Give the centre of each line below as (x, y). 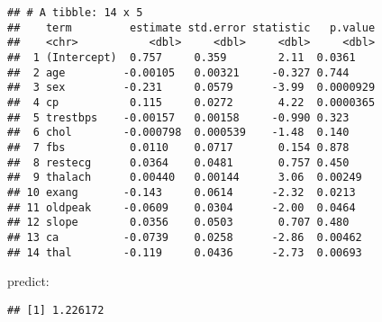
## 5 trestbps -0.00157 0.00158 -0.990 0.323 (178, 117)
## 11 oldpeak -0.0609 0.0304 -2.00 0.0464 (182, 207)
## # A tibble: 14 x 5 (75, 13)
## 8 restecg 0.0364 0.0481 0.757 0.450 (178, 162)
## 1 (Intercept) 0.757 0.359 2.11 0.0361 (182, 57)
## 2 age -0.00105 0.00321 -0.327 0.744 (178, 72)
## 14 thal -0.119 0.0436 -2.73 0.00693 (185, 252)
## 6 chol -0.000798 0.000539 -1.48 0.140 (178, 133)
